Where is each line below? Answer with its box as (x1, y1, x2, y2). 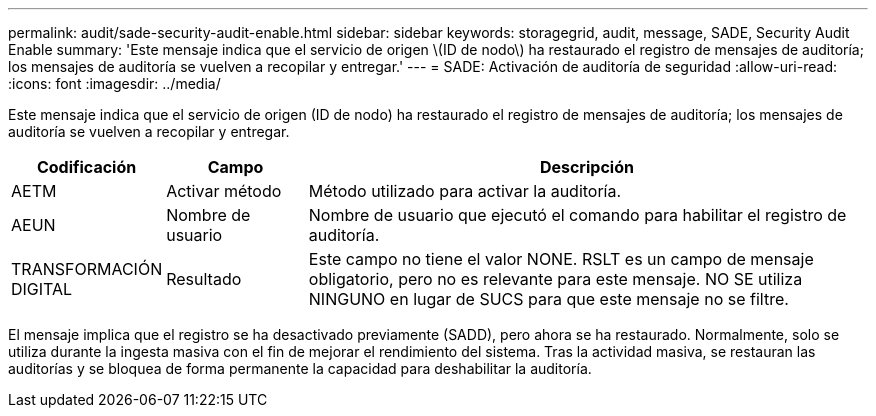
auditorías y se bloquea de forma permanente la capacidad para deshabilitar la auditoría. (8, 360, 592, 377)
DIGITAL (11, 279, 73, 299)
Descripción (539, 157, 634, 177)
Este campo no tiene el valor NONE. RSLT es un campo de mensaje (308, 249, 814, 269)
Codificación (36, 157, 137, 177)
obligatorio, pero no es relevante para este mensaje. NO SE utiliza (308, 269, 803, 289)
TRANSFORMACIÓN (11, 259, 163, 279)
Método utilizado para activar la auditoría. (308, 181, 622, 201)
